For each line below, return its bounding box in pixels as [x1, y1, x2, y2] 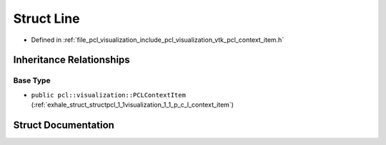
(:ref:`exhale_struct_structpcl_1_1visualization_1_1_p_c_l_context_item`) [31, 100, 234, 109]
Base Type [13, 75, 51, 85]
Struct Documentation [13, 119, 114, 131]
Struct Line [13, 11, 80, 26]
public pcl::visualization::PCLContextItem [31, 91, 186, 99]
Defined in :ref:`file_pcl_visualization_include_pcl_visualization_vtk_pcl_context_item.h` [31, 36, 284, 44]
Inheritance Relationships [13, 54, 130, 66]
